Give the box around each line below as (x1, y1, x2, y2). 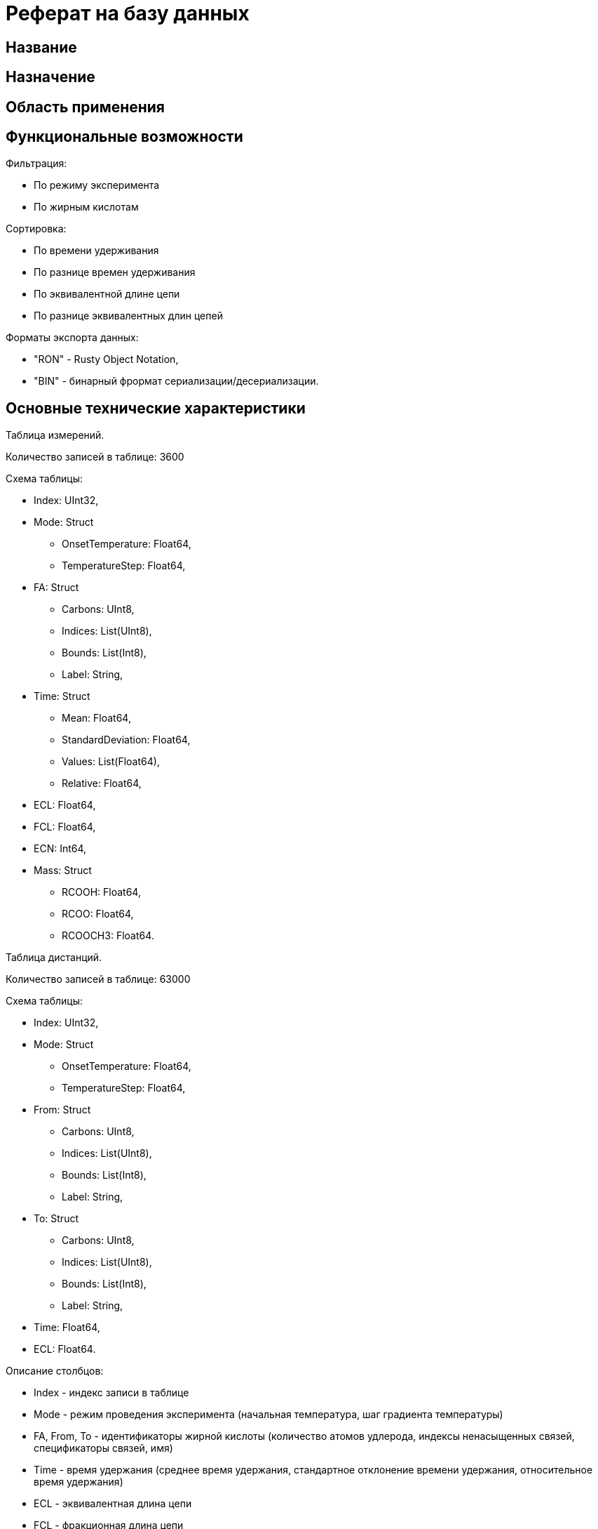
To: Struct (34, 1212, 79, 1225)
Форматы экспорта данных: (6, 331, 139, 344)
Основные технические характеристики (6, 399, 306, 417)
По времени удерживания (34, 244, 159, 257)
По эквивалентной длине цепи (34, 288, 180, 300)
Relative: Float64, (62, 777, 142, 790)
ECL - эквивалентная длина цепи (34, 1497, 192, 1510)
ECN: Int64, (34, 842, 87, 855)
